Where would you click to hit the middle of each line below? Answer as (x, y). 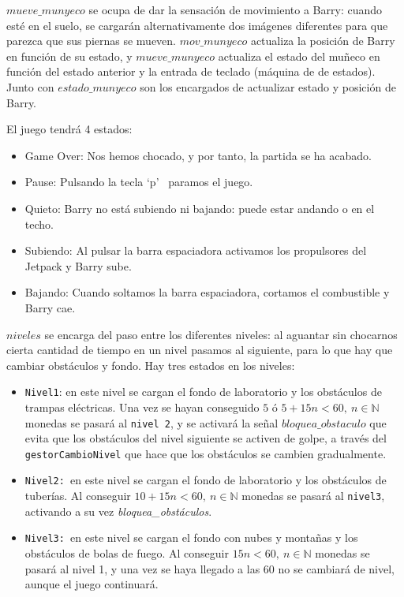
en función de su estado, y (69, 56)
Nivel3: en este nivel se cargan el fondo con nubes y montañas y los (191, 537)
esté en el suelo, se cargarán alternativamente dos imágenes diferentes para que (197, 25)
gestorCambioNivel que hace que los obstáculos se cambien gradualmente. (206, 453)
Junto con (30, 86)
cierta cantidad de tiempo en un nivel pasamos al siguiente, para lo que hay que (200, 350)
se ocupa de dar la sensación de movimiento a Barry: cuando (236, 9)
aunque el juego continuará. (92, 584)
